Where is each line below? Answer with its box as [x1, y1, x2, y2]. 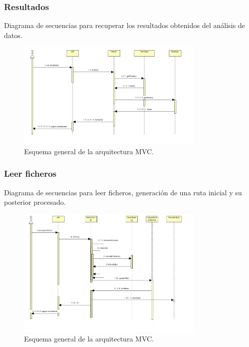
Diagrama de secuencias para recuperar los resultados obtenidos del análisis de [4, 20, 245, 31]
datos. [4, 30, 23, 40]
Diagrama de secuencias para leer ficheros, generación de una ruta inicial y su [4, 187, 242, 197]
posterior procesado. [4, 197, 66, 207]
